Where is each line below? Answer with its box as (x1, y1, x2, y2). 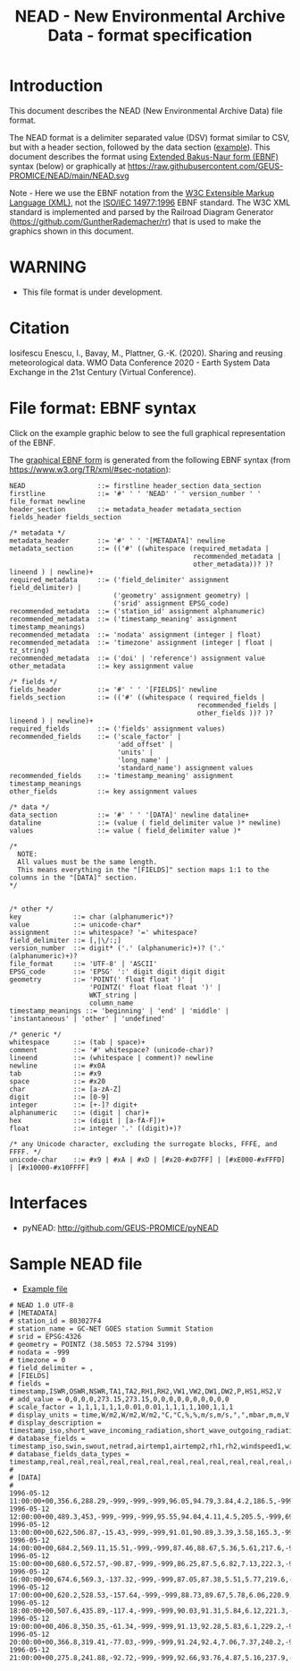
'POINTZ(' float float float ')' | (88, 982, 221, 991)
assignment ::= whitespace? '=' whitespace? (9, 928, 198, 937)
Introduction (9, 76, 104, 96)
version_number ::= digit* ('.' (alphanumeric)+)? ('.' (9, 943, 226, 953)
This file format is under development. (21, 287, 163, 297)
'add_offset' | (117, 740, 174, 749)
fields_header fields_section (9, 512, 122, 521)
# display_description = (9, 1418, 102, 1427)
